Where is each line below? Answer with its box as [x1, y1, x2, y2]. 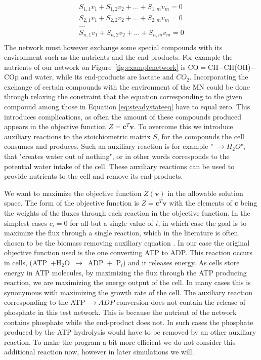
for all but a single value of [70, 217, 153, 228]
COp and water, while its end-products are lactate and [4, 71, 174, 82]
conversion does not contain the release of [116, 297, 245, 307]
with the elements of [169, 197, 232, 208]
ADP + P [88, 257, 121, 267]
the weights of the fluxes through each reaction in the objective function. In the [4, 208, 250, 218]
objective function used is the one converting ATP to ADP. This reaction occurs [4, 247, 253, 258]
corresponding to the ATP [4, 297, 85, 307]
